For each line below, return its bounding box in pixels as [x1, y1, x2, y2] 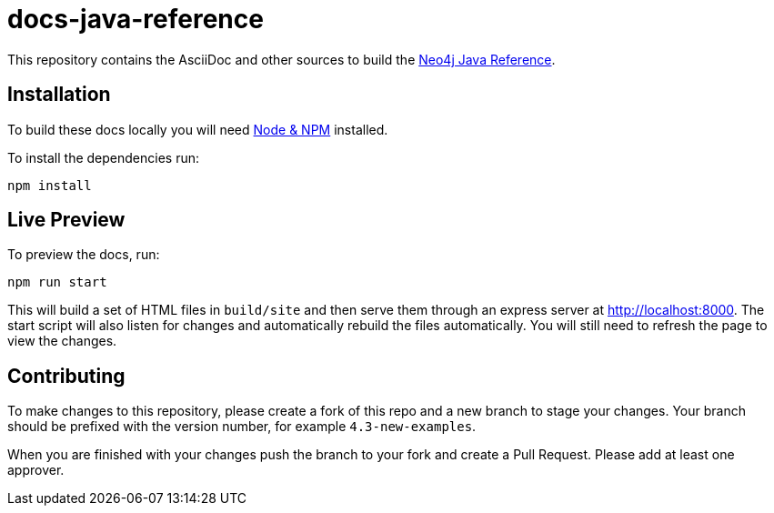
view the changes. [7, 333, 117, 349]
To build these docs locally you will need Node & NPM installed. [7, 121, 388, 137]
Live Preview [7, 208, 126, 232]
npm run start [7, 275, 107, 290]
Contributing [7, 364, 126, 387]
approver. [7, 462, 65, 478]
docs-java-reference [7, 4, 264, 35]
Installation [7, 83, 111, 106]
